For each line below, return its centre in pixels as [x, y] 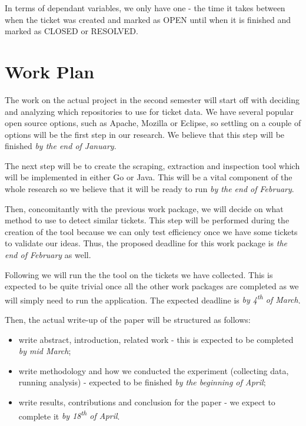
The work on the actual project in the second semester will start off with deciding [152, 99]
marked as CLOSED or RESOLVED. [71, 31]
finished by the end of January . [61, 146]
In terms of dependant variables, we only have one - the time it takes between [145, 8]
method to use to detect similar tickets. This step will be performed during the [147, 220]
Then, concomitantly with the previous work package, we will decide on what [144, 208]
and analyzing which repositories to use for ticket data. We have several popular [149, 111]
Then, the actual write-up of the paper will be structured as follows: [128, 320]
